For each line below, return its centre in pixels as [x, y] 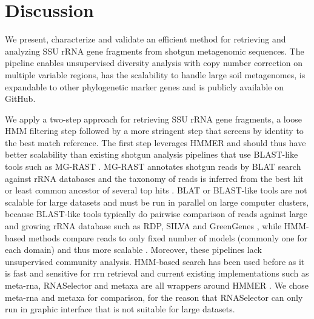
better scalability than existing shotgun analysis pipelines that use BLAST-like [152, 154]
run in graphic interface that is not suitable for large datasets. [120, 309]
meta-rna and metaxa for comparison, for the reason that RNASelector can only [154, 297]
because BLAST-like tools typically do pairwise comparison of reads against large [156, 214]
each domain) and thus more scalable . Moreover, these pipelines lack [133, 250]
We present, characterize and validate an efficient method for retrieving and [145, 39]
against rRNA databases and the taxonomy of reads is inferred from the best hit [154, 178]
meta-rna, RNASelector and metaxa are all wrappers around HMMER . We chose [157, 285]
